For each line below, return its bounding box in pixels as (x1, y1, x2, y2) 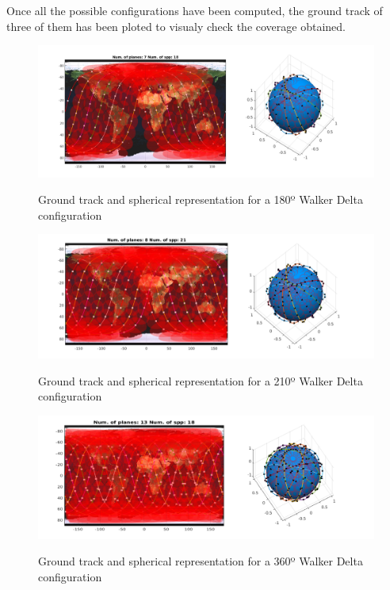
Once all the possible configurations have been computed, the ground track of (6, 2, 383, 18)
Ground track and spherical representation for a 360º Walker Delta (38, 553, 363, 569)
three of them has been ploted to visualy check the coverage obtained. (6, 17, 346, 34)
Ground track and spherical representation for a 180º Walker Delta (38, 191, 363, 208)
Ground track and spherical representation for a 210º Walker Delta (38, 372, 363, 389)
